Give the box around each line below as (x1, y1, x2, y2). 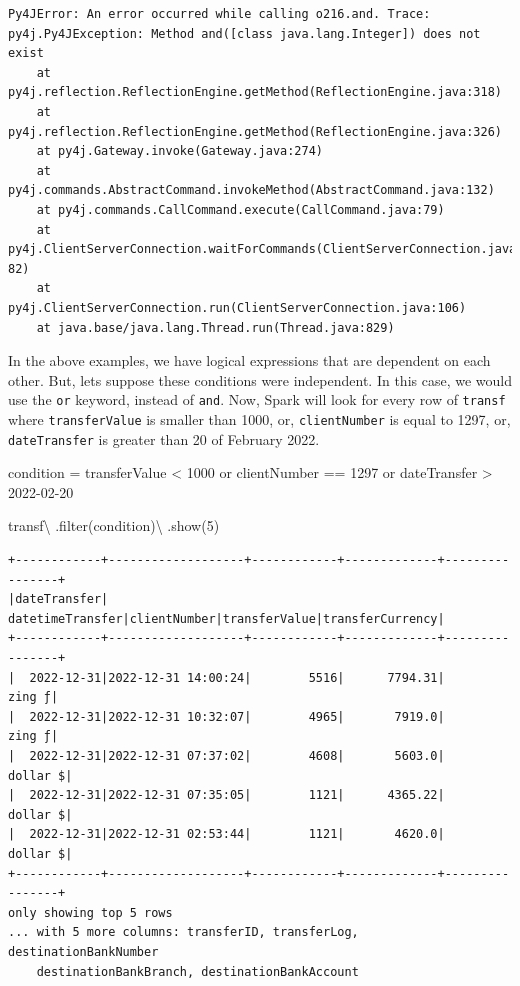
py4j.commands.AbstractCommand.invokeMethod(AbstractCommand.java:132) (8, 183, 495, 198)
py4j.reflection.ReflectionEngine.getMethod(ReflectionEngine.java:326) (8, 124, 502, 139)
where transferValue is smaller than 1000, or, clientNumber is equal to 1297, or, (8, 408, 511, 429)
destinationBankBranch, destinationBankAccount (36, 964, 359, 979)
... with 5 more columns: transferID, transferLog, (8, 925, 359, 940)
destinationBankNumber (8, 944, 159, 959)
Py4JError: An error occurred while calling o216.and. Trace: (8, 7, 431, 21)
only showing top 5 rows (8, 905, 173, 920)
